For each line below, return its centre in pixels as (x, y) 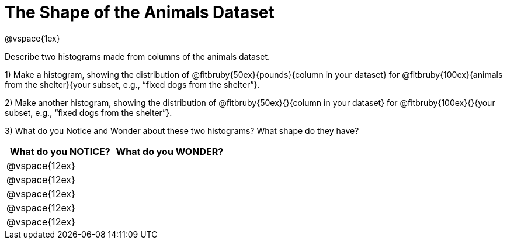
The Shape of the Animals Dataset (140, 12)
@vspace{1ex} (32, 38)
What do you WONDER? (170, 151)
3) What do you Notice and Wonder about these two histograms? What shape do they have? (182, 130)
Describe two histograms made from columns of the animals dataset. (138, 56)
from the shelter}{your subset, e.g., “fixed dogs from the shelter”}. (132, 84)
